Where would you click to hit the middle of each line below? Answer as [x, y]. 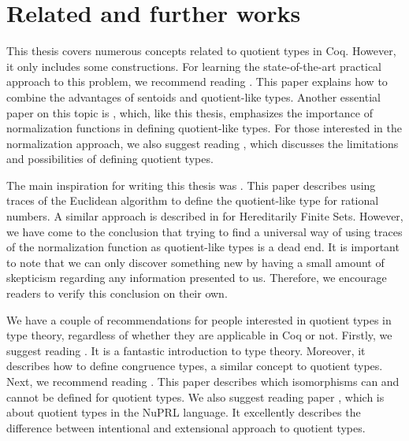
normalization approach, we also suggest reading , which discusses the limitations [203, 143]
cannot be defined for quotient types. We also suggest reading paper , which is [195, 397]
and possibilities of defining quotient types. [110, 159]
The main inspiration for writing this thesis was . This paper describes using [191, 185]
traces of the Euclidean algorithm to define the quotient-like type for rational [193, 200]
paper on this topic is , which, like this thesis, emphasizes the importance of [190, 112]
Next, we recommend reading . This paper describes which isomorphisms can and [203, 381]
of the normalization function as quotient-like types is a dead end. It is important [203, 247]
